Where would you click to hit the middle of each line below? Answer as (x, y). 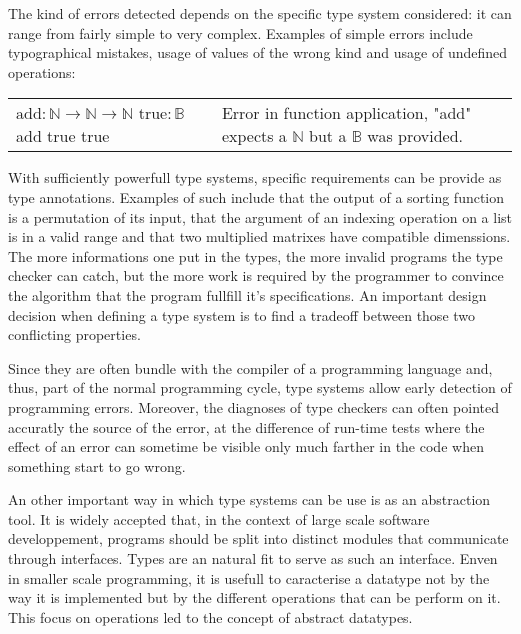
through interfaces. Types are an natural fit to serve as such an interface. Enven (253, 558)
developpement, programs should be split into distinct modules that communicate (258, 538)
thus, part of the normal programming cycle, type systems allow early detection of (260, 387)
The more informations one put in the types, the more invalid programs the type (255, 255)
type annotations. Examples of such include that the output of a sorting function (256, 196)
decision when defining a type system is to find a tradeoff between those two (242, 314)
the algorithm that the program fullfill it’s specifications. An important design (247, 294)
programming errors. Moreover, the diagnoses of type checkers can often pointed (253, 406)
